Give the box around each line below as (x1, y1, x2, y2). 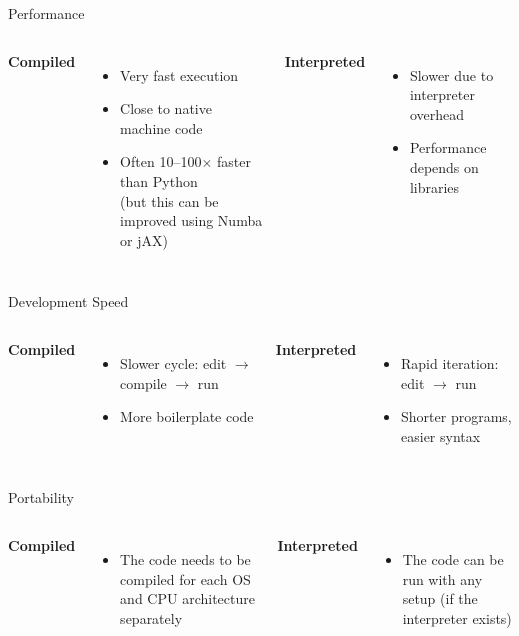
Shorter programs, (401, 406, 512, 427)
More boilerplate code (120, 406, 254, 427)
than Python (120, 170, 198, 191)
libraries (409, 176, 460, 197)
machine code (120, 117, 203, 138)
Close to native (120, 98, 212, 119)
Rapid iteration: (401, 352, 499, 373)
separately (120, 607, 183, 628)
